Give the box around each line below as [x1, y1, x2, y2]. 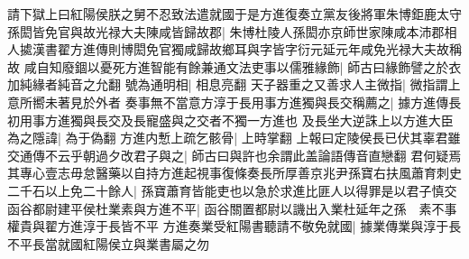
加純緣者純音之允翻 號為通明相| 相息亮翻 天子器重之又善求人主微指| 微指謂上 [7, 75, 461, 94]
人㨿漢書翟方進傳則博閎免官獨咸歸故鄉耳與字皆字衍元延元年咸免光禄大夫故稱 [7, 40, 462, 59]
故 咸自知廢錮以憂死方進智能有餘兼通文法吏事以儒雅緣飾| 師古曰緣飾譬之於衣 [7, 57, 462, 76]
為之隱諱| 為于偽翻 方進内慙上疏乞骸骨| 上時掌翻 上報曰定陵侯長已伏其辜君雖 [7, 128, 461, 147]
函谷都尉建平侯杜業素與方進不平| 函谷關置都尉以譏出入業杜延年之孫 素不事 [7, 199, 457, 217]
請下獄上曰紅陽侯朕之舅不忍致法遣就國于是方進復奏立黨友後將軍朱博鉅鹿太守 [7, 5, 462, 23]
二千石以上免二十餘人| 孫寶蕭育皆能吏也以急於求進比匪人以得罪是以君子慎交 [7, 180, 457, 199]
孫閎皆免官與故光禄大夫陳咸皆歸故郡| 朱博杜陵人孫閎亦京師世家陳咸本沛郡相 [7, 22, 457, 41]
